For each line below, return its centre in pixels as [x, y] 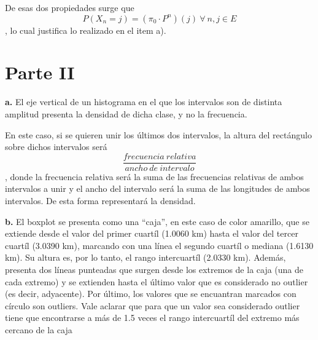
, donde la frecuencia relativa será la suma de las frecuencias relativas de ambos [154, 176]
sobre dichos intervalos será [56, 147]
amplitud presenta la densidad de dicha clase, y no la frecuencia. [126, 113]
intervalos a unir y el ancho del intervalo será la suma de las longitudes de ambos [157, 188]
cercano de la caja [39, 329]
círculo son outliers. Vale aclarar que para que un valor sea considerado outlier [153, 305]
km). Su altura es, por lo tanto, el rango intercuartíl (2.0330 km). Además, [145, 257]
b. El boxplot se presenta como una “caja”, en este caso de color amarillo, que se [157, 221]
